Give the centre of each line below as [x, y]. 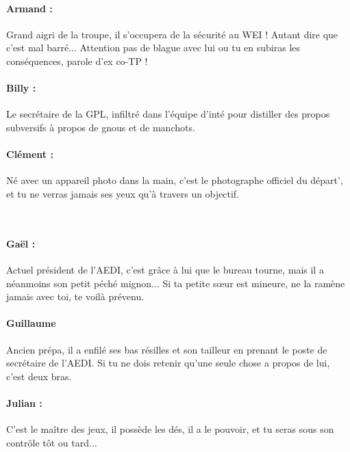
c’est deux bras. [39, 376]
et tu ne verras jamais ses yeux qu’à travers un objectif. [123, 193]
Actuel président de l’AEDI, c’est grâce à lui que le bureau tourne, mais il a [165, 269]
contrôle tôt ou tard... [52, 442]
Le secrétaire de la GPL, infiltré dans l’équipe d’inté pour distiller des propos [168, 114]
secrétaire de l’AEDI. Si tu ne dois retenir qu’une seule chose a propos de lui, [168, 363]
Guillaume [31, 323]
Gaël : [21, 243]
